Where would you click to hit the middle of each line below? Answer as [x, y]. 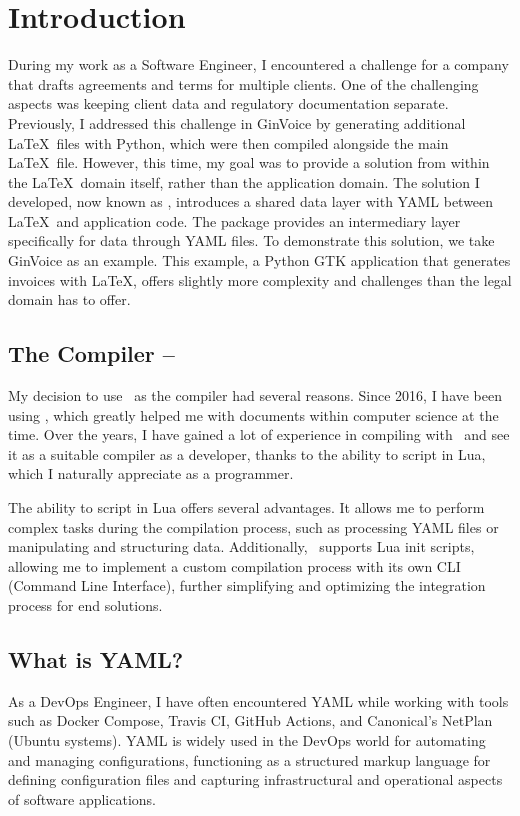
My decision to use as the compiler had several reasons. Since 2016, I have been [255, 395]
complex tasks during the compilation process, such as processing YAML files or [253, 526]
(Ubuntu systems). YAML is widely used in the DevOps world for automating [247, 739]
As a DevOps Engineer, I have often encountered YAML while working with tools [258, 700]
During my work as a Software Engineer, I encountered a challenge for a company [258, 64]
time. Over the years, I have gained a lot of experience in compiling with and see [259, 434]
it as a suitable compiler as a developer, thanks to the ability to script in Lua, [247, 453]
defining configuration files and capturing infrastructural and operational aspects [255, 779]
